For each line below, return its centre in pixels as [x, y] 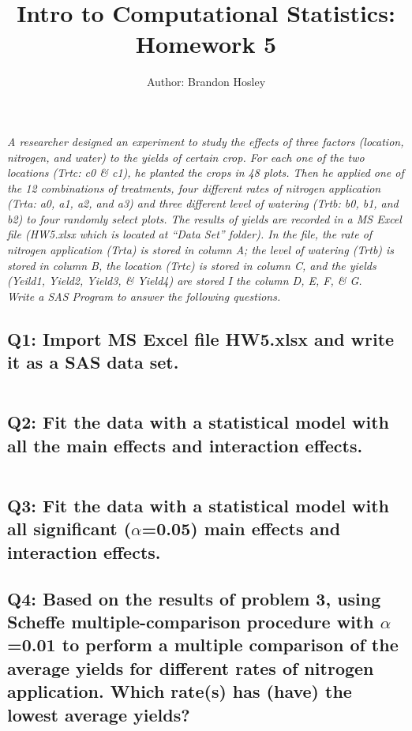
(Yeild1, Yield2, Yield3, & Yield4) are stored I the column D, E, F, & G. [185, 281]
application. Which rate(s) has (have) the [180, 691]
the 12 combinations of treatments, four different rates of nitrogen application [194, 187]
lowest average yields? [99, 714]
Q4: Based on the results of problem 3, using [194, 598]
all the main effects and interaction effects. [185, 445]
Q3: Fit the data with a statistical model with [198, 506]
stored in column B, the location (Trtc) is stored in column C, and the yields [192, 265]
